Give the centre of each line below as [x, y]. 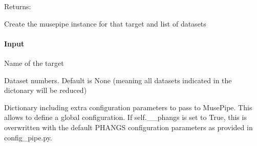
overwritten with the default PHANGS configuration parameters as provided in [128, 127]
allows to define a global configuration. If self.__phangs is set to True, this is [125, 117]
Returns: [18, 6]
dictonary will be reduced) [46, 90]
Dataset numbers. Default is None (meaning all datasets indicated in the [118, 80]
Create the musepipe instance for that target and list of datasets [105, 23]
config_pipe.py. [28, 137]
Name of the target [34, 63]
